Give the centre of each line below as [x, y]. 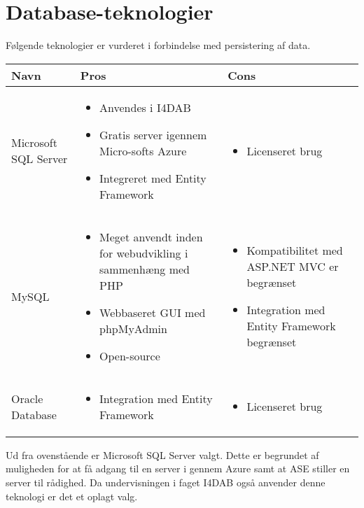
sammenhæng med [145, 269]
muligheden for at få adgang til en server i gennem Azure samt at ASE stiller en [178, 468]
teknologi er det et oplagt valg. [72, 496]
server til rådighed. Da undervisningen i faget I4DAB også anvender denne [166, 482]
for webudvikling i [144, 253]
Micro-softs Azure [143, 150]
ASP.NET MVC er [293, 267]
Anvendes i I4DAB [145, 107]
